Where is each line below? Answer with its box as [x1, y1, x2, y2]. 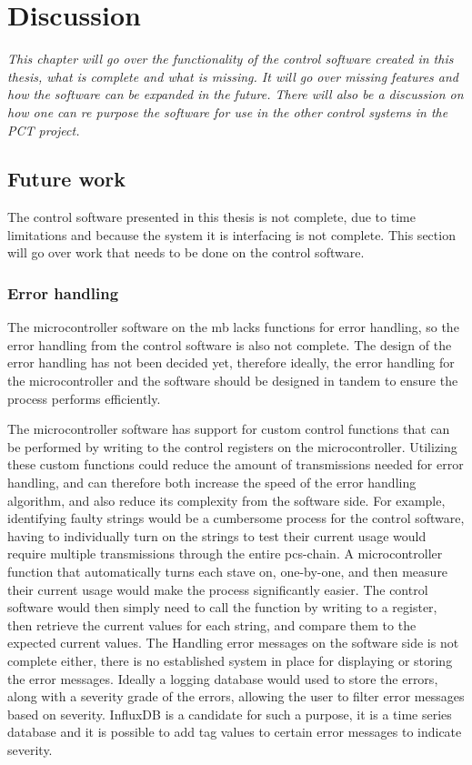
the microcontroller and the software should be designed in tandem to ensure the [7, 371, 458, 390]
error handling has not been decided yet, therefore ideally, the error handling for [7, 353, 455, 372]
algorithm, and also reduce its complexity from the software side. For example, [7, 490, 446, 509]
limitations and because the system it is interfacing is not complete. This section [7, 225, 456, 244]
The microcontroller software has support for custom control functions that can [7, 419, 450, 438]
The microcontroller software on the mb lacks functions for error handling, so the [7, 317, 459, 337]
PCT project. [7, 120, 80, 139]
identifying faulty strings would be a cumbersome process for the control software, [7, 508, 465, 528]
